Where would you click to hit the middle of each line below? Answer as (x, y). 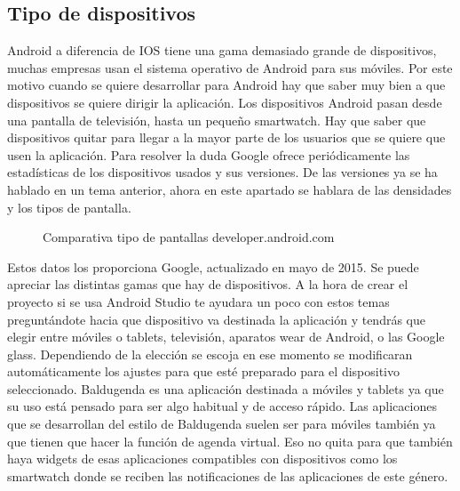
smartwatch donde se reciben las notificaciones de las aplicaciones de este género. (228, 475)
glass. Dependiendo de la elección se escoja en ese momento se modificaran (210, 354)
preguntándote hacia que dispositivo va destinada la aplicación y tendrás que (216, 319)
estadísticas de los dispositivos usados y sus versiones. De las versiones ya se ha (222, 172)
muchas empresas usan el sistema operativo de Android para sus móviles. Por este (230, 67)
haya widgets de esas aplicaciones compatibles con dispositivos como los (202, 459)
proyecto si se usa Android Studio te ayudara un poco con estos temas (198, 301)
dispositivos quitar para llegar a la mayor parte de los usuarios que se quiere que (226, 137)
